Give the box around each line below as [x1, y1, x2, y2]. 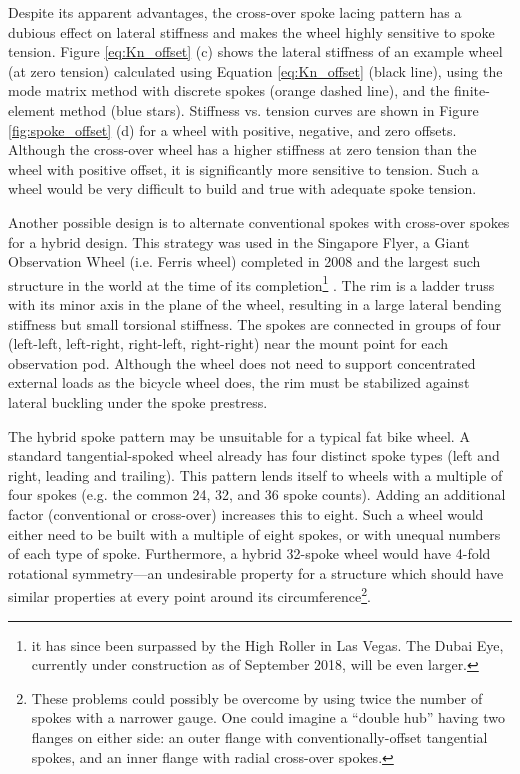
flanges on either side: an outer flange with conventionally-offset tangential [31, 726, 488, 747]
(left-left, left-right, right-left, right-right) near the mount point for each [8, 333, 449, 354]
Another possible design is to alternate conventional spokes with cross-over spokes [8, 211, 510, 232]
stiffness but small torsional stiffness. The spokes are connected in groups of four [8, 313, 501, 334]
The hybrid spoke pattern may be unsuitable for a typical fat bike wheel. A [8, 425, 470, 446]
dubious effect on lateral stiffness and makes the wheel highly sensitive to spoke [8, 21, 495, 42]
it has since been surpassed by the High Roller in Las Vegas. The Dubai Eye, [31, 634, 504, 655]
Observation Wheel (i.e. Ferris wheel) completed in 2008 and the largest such [8, 251, 481, 272]
